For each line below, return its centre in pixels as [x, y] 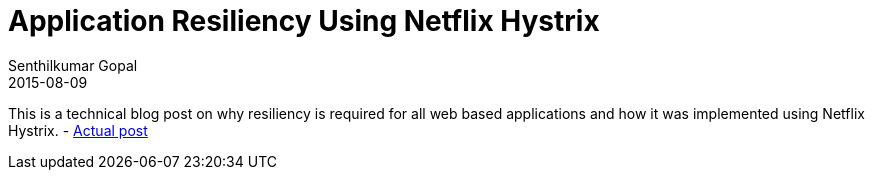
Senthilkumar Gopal [73, 65]
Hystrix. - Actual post [78, 130]
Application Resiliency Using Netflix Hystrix [304, 21]
